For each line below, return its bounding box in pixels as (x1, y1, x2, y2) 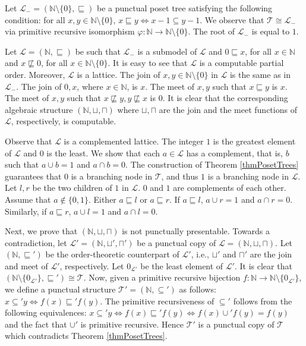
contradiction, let (5, 236, 67, 249)
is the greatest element (213, 134, 296, 147)
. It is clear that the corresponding (162, 92, 288, 104)
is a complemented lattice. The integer (64, 134, 204, 147)
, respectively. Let (59, 259, 124, 272)
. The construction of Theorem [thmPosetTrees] (125, 158, 299, 171)
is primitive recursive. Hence (80, 317, 184, 330)
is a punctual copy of (198, 317, 275, 330)
